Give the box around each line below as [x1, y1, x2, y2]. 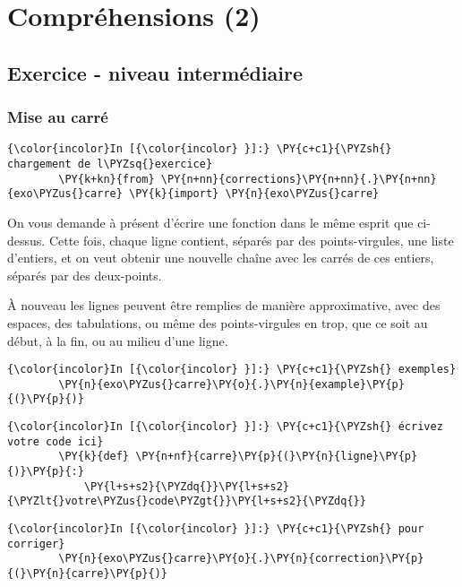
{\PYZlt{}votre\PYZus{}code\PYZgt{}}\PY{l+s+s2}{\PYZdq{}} [7, 495, 366, 508]
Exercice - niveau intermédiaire [7, 58, 304, 86]
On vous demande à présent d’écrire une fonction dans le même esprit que [7, 213, 414, 231]
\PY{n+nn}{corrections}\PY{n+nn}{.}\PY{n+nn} [160, 172, 437, 186]
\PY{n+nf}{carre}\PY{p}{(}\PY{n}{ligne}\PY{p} [135, 450, 418, 463]
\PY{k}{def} [58, 450, 130, 463]
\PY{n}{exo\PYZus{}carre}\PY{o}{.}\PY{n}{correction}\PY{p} [58, 552, 424, 565]
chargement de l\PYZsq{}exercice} [7, 158, 213, 171]
